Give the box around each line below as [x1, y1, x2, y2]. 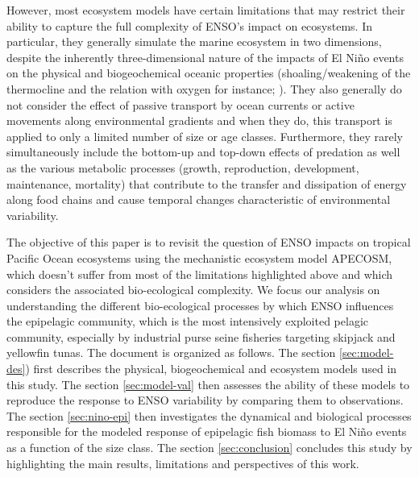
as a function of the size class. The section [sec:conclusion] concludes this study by [6, 439, 413, 456]
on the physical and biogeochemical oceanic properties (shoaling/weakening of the [6, 64, 411, 81]
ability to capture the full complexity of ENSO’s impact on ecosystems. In [6, 17, 372, 34]
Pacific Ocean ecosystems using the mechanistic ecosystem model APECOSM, [6, 249, 392, 266]
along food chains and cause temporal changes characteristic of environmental [6, 191, 391, 208]
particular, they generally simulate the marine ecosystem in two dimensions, [6, 33, 382, 50]
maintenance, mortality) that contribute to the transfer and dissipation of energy [6, 175, 407, 192]
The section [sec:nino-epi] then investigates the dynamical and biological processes [6, 407, 412, 424]
